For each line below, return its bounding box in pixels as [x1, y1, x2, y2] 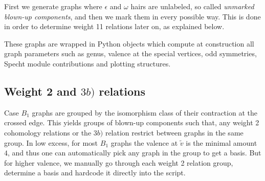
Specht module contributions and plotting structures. [4, 58, 171, 69]
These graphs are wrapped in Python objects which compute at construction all [4, 38, 254, 49]
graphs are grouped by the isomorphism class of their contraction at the [32, 107, 257, 118]
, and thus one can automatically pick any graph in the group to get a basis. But [8, 147, 261, 158]
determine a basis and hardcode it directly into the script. [4, 167, 186, 178]
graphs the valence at [111, 137, 178, 148]
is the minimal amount [186, 137, 257, 148]
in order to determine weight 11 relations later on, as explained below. [4, 21, 225, 32]
